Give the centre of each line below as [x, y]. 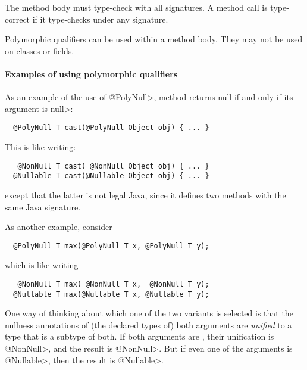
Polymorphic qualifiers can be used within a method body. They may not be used [154, 39]
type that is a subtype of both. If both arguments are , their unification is [140, 336]
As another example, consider [59, 227]
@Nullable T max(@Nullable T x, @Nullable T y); [111, 294]
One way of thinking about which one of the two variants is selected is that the [149, 313]
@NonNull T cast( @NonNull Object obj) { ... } [113, 166]
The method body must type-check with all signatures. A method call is [136, 7]
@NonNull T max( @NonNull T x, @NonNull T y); [113, 284]
